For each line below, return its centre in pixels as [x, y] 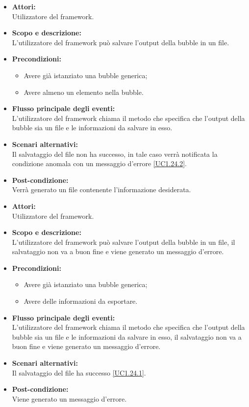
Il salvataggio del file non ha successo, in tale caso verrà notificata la [115, 154]
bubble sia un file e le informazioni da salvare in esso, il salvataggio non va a [127, 336]
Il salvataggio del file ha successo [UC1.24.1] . [79, 372]
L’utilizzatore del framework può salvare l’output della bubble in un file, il [124, 242]
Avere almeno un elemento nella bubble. [84, 92]
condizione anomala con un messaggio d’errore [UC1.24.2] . [99, 163]
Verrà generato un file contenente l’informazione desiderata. [101, 189]
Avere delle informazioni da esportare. [81, 301]
